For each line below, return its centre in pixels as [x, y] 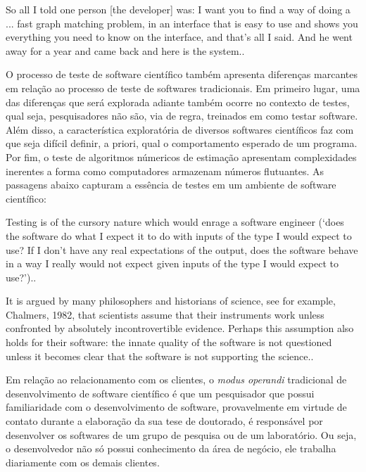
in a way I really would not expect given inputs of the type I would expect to [172, 263]
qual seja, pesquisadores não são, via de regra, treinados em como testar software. [182, 116]
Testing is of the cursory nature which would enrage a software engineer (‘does [175, 222]
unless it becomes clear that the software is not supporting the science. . [160, 356]
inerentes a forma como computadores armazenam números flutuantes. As [165, 171]
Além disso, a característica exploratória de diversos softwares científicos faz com [180, 129]
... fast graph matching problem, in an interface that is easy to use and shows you [182, 23]
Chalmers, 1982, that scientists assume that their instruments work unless [165, 314]
